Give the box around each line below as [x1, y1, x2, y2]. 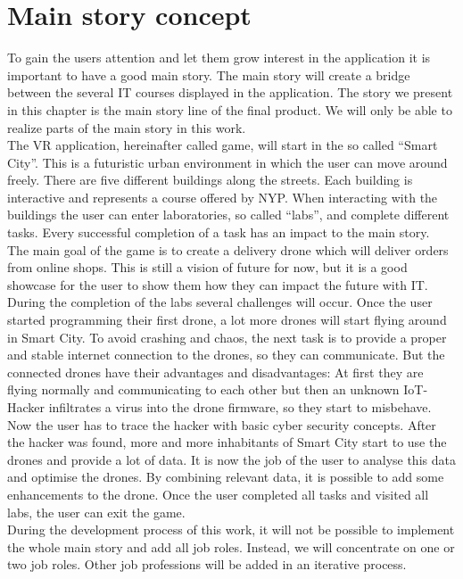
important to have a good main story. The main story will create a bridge [7, 65, 410, 84]
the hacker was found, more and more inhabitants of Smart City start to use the [7, 433, 447, 451]
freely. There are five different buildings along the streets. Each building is [7, 170, 413, 189]
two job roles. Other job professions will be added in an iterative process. [7, 555, 407, 574]
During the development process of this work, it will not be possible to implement [7, 520, 455, 539]
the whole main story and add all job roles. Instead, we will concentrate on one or [7, 537, 455, 556]
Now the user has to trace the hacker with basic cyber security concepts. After [7, 415, 436, 434]
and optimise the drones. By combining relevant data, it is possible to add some [7, 467, 444, 486]
